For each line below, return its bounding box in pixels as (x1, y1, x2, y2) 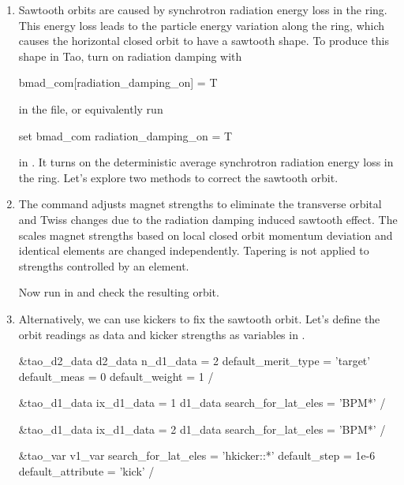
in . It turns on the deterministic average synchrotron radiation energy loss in (18, 154, 394, 170)
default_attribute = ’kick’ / (18, 463, 155, 479)
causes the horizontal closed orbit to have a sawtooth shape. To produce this (18, 32, 389, 49)
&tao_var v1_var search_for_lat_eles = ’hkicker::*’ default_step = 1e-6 (18, 447, 376, 464)
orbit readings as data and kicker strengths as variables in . (18, 326, 305, 342)
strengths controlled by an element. (18, 257, 189, 274)
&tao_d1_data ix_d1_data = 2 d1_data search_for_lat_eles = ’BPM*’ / (18, 420, 386, 437)
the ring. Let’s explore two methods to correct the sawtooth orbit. (18, 169, 339, 185)
